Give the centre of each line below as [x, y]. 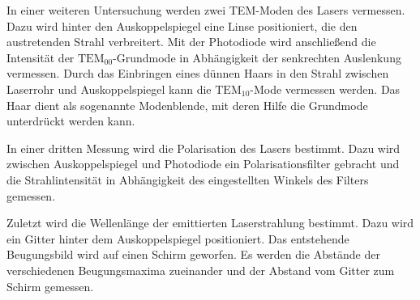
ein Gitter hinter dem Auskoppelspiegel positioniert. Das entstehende [178, 238]
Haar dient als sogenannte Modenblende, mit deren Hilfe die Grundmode [187, 105]
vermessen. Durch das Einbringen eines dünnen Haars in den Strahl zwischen [198, 73]
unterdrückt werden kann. [71, 121]
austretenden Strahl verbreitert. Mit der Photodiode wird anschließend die [191, 42]
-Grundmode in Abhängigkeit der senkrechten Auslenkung [257, 57]
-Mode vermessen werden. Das [325, 89]
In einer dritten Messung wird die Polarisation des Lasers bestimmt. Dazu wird [204, 148]
